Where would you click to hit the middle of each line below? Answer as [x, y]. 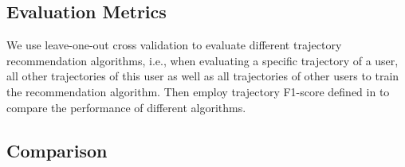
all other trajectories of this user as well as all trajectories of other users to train [203, 76]
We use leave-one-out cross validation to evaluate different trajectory [174, 45]
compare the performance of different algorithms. [126, 107]
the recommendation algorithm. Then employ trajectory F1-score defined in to [198, 91]
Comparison [57, 150]
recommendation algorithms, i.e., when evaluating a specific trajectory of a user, [202, 60]
